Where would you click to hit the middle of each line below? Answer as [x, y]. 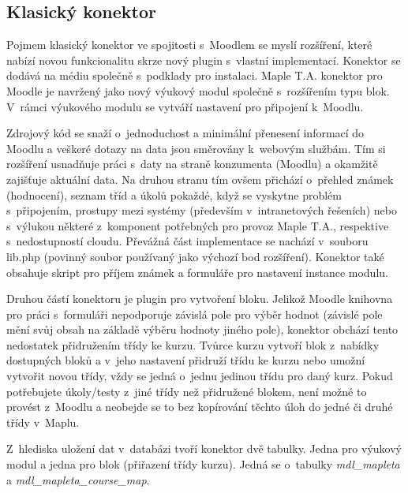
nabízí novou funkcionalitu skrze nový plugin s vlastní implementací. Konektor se [204, 60]
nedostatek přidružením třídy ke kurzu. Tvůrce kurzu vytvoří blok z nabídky [193, 344]
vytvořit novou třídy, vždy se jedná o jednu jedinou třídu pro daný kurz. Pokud [200, 376]
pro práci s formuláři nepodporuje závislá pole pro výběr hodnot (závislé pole [195, 314]
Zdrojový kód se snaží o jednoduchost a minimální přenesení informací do [185, 133]
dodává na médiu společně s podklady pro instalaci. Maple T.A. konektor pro [195, 75]
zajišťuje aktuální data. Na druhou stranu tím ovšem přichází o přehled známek [200, 179]
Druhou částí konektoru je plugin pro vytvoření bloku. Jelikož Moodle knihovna [200, 299]
